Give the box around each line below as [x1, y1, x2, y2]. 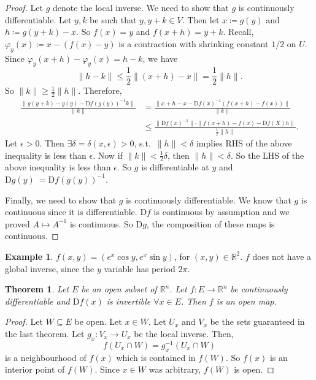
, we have [142, 51, 178, 64]
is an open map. [216, 294, 277, 307]
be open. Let [74, 315, 122, 328]
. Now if [93, 148, 123, 161]
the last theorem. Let [5, 327, 85, 340]
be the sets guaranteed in [210, 315, 305, 328]
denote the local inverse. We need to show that [52, 1, 229, 13]
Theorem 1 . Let [5, 283, 69, 295]
